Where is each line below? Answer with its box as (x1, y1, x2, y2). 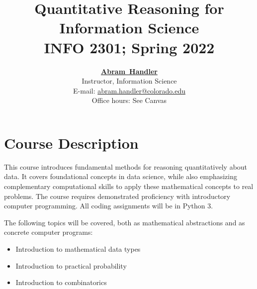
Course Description (4, 132, 139, 153)
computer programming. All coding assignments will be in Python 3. (4, 200, 213, 211)
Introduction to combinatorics (15, 277, 107, 288)
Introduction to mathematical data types (15, 243, 141, 254)
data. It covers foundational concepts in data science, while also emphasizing (4, 171, 238, 182)
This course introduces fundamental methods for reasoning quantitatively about (4, 161, 248, 172)
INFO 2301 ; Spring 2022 (44, 37, 215, 57)
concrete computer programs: (4, 227, 93, 237)
